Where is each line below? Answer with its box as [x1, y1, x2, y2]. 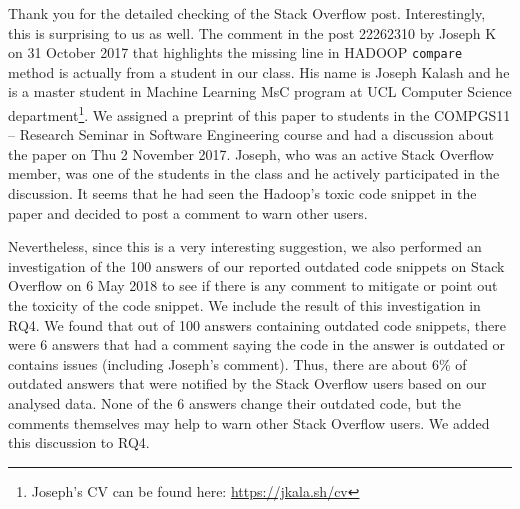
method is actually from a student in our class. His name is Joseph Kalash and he [8, 61, 510, 82]
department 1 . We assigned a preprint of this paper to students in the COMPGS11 [8, 102, 511, 125]
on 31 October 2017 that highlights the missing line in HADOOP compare [8, 42, 463, 63]
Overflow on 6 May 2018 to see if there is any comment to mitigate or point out [8, 275, 498, 296]
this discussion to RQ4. [8, 432, 150, 453]
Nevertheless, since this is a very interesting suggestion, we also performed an [8, 236, 482, 257]
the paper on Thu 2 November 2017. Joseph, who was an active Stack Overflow [8, 143, 494, 164]
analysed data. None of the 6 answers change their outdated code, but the [8, 393, 461, 413]
